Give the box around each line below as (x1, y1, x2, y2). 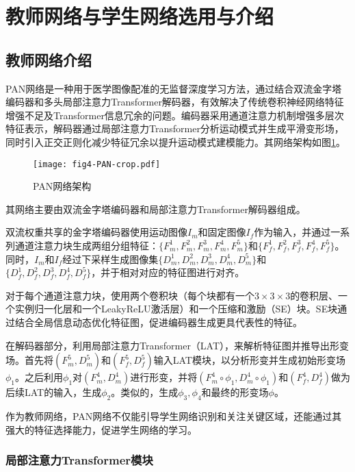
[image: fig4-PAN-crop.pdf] (33, 159, 161, 169)
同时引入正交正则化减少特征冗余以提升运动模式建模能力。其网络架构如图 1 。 (5, 134, 345, 149)
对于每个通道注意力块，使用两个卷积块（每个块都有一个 (5, 288, 254, 302)
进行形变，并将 (130, 370, 198, 384)
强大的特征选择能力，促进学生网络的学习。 (5, 422, 197, 436)
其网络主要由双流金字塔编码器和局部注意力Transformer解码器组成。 (5, 201, 306, 216)
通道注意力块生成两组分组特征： (14, 238, 159, 252)
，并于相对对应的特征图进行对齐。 (91, 265, 245, 280)
